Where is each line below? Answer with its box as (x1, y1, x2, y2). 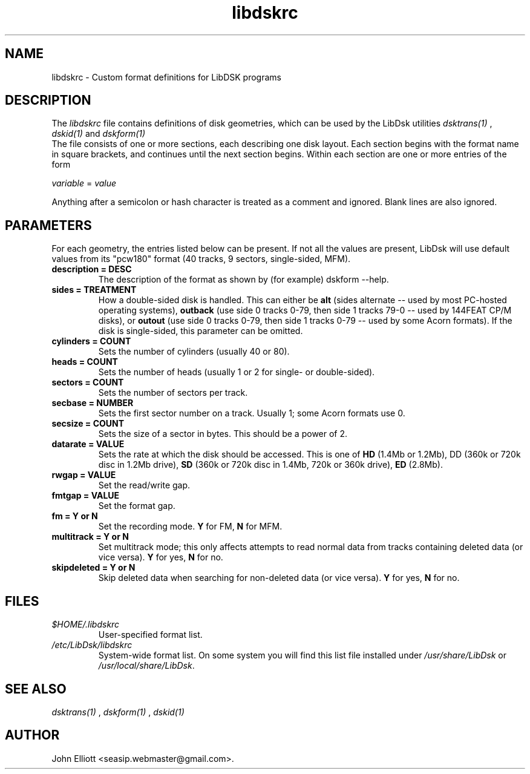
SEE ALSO (5, 681, 67, 697)
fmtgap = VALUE (51, 490, 120, 501)
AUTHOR (5, 727, 60, 743)
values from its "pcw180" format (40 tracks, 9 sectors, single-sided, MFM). (51, 254, 351, 264)
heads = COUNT (51, 356, 118, 367)
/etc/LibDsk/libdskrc (51, 640, 132, 651)
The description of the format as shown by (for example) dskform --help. (98, 274, 389, 285)
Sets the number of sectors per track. (98, 387, 248, 398)
